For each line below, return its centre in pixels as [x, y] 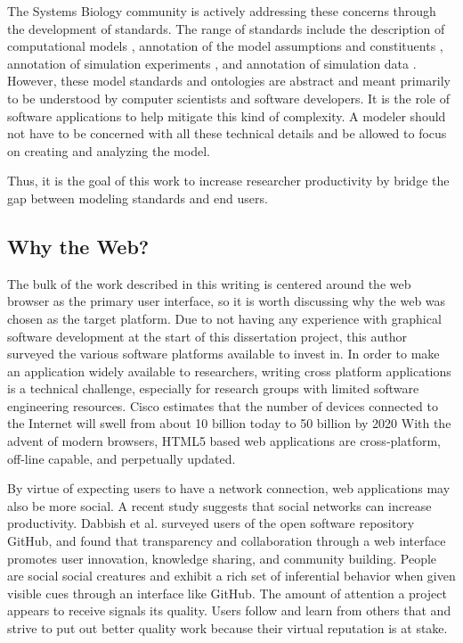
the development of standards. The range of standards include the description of [226, 28]
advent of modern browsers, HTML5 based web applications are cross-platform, [224, 441]
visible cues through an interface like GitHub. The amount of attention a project [227, 593]
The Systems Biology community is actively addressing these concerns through [222, 11]
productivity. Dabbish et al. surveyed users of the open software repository [211, 523]
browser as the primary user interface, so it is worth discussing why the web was [227, 301]
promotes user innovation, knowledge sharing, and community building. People [222, 558]
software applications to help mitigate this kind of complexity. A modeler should [227, 115]
